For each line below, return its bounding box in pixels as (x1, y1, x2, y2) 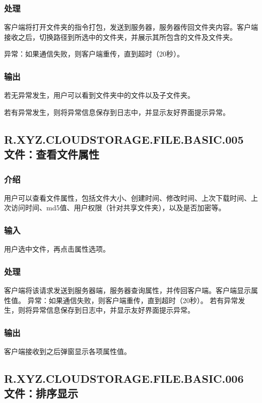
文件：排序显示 (4, 385, 78, 401)
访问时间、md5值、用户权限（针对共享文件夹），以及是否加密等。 (11, 202, 226, 213)
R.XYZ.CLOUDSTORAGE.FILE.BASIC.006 (4, 371, 244, 386)
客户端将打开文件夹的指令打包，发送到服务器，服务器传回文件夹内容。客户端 (4, 22, 258, 32)
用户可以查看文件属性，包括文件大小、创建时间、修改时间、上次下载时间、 (4, 192, 251, 203)
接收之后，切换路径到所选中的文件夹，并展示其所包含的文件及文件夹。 (4, 31, 237, 42)
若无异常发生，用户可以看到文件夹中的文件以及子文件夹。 (4, 90, 194, 100)
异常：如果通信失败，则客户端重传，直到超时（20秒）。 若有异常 (27, 295, 238, 305)
